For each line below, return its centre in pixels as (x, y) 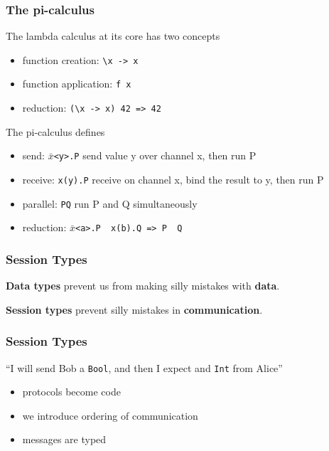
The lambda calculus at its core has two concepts (113, 36)
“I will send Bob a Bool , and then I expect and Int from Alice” (144, 367)
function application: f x (77, 84)
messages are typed (64, 439)
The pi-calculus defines (55, 131)
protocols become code (71, 392)
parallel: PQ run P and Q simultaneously (110, 203)
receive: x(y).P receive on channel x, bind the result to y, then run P (173, 180)
